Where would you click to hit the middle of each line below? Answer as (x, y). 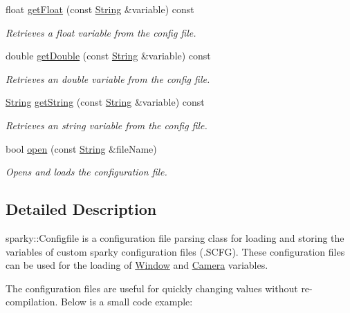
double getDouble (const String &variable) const (108, 56)
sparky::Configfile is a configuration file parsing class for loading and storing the (175, 237)
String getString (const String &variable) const (105, 102)
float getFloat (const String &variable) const (100, 9)
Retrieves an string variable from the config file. (107, 125)
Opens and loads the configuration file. (86, 172)
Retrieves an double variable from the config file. (108, 78)
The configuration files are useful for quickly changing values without (152, 288)
